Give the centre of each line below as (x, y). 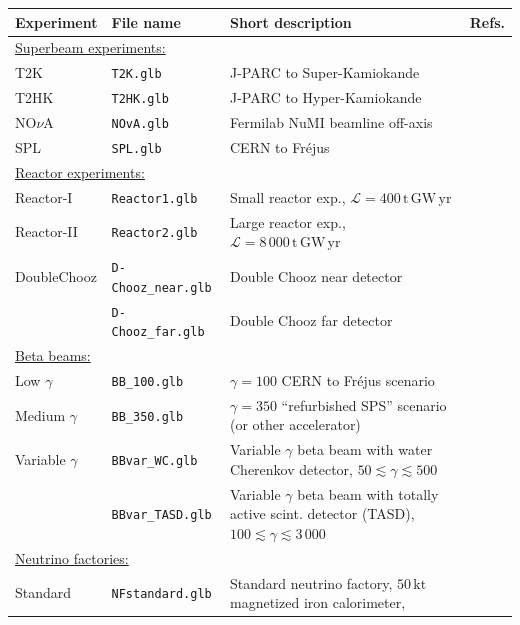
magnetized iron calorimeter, (318, 602)
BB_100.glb (147, 381)
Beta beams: (53, 355)
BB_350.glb (147, 416)
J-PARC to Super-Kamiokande (325, 72)
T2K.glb (136, 74)
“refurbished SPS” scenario (364, 404)
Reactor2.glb (154, 233)
